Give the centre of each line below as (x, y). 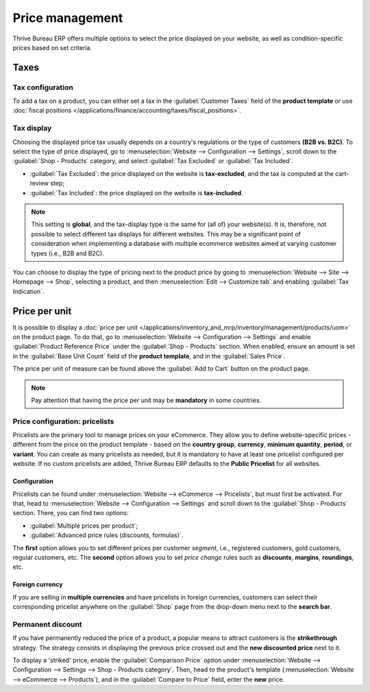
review (39, 183)
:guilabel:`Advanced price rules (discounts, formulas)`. (107, 535)
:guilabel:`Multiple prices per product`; (84, 526)
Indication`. (28, 291)
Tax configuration (43, 87)
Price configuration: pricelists (63, 421)
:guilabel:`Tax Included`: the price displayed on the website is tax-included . (136, 193)
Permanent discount (47, 624)
